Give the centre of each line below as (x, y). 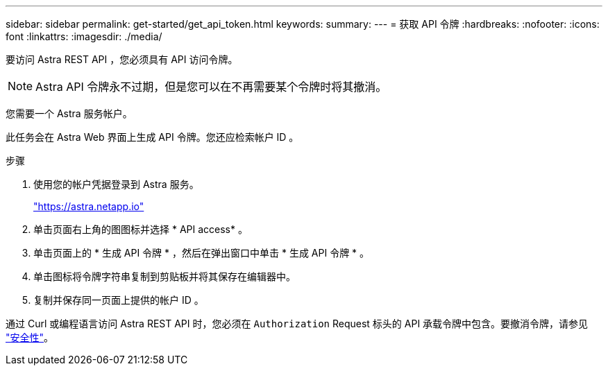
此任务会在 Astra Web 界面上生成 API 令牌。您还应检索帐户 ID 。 (152, 137)
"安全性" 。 (30, 337)
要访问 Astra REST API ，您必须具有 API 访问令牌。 (122, 59)
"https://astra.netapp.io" (89, 206)
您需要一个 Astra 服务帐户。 (69, 113)
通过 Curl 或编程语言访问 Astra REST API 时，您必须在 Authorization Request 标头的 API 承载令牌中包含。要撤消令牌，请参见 (297, 323)
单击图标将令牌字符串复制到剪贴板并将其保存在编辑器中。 (164, 276)
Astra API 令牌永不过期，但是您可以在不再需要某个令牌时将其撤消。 (211, 87)
